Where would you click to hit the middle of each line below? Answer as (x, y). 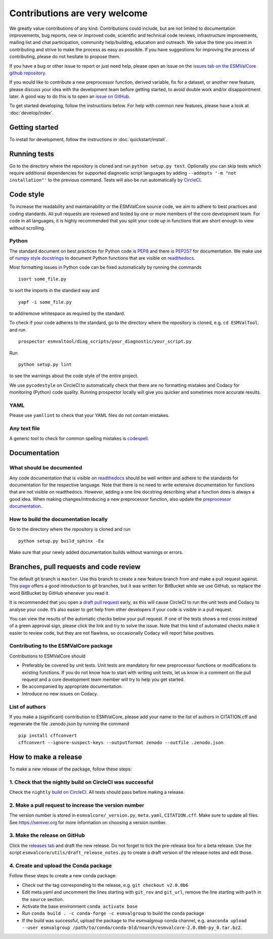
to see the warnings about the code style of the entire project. (74, 376)
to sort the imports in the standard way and (54, 291)
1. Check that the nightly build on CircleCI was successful (81, 782)
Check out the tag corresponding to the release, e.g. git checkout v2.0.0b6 (105, 885)
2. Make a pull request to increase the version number (77, 805)
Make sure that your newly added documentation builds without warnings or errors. (96, 552)
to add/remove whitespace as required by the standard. (67, 313)
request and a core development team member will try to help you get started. (103, 679)
